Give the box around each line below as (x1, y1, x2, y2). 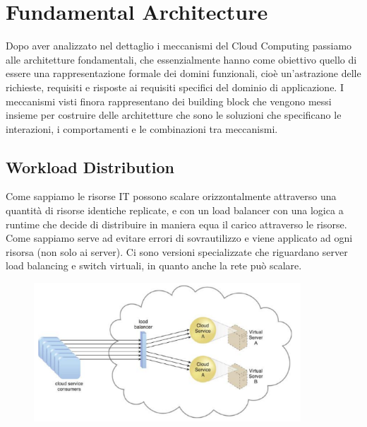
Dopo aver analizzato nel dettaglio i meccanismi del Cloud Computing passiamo (6, 38, 352, 53)
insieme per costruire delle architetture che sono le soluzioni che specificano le (6, 107, 342, 122)
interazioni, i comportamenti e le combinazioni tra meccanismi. (6, 121, 278, 136)
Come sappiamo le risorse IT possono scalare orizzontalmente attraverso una (6, 189, 337, 204)
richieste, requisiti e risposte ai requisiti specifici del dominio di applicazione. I (6, 79, 344, 94)
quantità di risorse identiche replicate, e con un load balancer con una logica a (6, 203, 344, 218)
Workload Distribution (6, 156, 174, 177)
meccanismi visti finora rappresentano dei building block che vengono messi (6, 93, 332, 108)
